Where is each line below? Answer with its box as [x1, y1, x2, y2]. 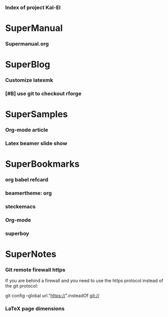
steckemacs [5, 203, 36, 210]
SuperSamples [5, 109, 68, 120]
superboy [5, 230, 30, 237]
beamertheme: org [5, 190, 52, 197]
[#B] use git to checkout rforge [5, 90, 82, 97]
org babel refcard [5, 176, 49, 183]
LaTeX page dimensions [5, 305, 65, 312]
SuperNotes [5, 248, 57, 260]
